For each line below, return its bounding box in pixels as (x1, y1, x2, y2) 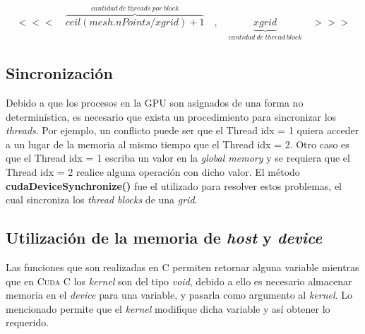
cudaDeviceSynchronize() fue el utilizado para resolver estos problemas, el (6, 178, 342, 193)
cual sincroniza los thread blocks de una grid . (6, 192, 198, 207)
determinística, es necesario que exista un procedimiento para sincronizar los (6, 109, 337, 124)
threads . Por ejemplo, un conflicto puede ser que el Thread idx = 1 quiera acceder (6, 123, 359, 138)
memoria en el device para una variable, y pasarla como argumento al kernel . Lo (6, 287, 352, 302)
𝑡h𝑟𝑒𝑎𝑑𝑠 (127, 4, 151, 12)
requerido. (6, 315, 49, 330)
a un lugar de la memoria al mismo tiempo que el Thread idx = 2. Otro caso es (6, 136, 349, 151)
